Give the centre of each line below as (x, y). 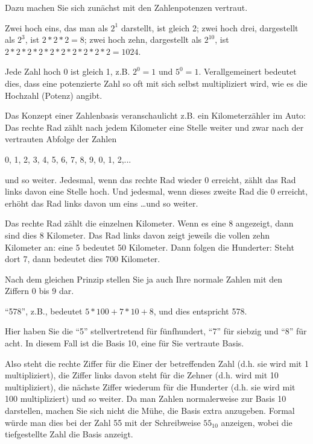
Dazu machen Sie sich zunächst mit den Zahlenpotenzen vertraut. (126, 7)
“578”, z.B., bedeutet (44, 311)
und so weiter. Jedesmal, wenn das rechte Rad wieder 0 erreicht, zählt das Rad (150, 179)
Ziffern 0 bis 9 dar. (40, 291)
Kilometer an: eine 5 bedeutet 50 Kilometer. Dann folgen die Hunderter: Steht (150, 247)
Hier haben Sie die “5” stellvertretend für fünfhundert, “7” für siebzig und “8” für (156, 331)
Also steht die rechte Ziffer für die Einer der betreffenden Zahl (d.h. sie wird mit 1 (157, 363)
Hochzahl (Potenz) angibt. (54, 95)
